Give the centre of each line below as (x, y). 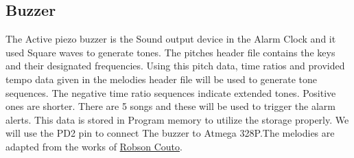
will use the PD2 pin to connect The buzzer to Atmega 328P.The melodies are (170, 133)
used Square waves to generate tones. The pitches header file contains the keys (170, 52)
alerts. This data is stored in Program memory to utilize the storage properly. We (177, 119)
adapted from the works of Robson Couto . (94, 146)
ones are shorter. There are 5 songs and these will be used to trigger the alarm (170, 106)
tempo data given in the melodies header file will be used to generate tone (162, 79)
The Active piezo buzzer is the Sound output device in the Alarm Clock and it (171, 39)
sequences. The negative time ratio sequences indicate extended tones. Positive (171, 92)
